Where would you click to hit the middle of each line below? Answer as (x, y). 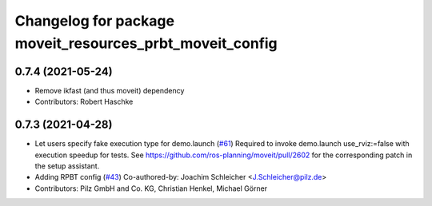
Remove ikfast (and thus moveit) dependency (110, 90)
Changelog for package (95, 21)
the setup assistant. (67, 166)
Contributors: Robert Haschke (84, 102)
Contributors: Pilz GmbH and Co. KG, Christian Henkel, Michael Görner (151, 188)
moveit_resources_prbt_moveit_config (146, 43)
